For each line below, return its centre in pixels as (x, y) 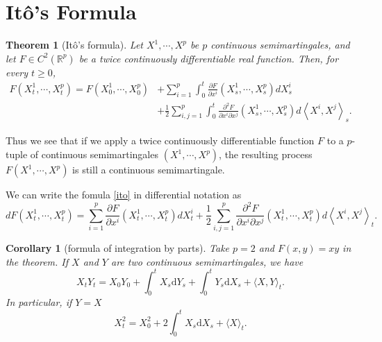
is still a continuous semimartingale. (149, 170)
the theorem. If (37, 261)
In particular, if (39, 302)
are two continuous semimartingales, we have (207, 261)
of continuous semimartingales (94, 154)
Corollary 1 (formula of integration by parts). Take (118, 247)
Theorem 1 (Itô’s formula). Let (74, 45)
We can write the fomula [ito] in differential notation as (124, 195)
